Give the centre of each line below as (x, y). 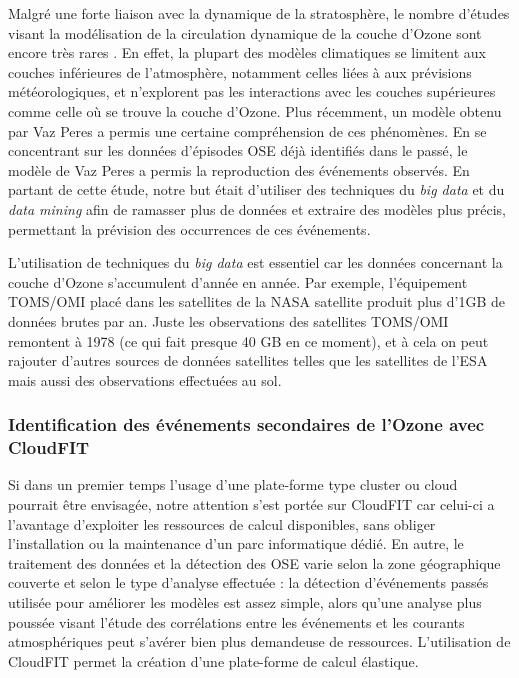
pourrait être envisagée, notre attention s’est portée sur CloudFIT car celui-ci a (251, 504)
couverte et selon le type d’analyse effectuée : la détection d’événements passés (248, 582)
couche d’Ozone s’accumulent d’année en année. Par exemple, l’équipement (238, 281)
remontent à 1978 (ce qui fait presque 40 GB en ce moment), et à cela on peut (248, 340)
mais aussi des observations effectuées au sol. (145, 379)
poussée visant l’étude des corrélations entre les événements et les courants (236, 621)
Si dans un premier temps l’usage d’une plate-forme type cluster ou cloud (233, 484)
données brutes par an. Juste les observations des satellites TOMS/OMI (228, 320)
